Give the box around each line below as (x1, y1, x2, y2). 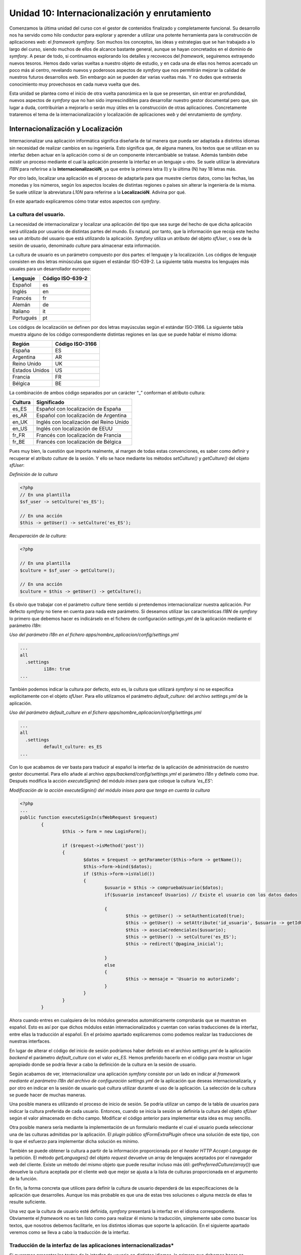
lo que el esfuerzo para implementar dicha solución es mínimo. (9, 1139, 139, 1145)
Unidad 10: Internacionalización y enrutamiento (9, 8, 212, 19)
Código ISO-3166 (55, 340, 97, 347)
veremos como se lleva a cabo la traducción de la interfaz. (9, 1229, 130, 1235)
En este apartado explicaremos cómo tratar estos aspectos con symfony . (9, 198, 161, 204)
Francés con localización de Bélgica (36, 438, 121, 445)
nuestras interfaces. (9, 1038, 51, 1044)
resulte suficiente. (9, 1199, 47, 1205)
